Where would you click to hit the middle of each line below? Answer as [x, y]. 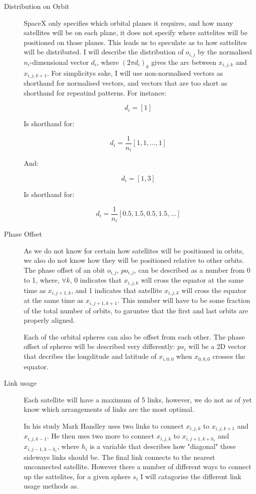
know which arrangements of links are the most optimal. [109, 409]
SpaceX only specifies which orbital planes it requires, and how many [128, 23]
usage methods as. [51, 486]
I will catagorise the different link [191, 476]
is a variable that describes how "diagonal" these [163, 446]
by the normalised [225, 52]
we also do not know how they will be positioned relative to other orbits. [134, 260]
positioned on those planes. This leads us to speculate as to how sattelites [135, 42]
